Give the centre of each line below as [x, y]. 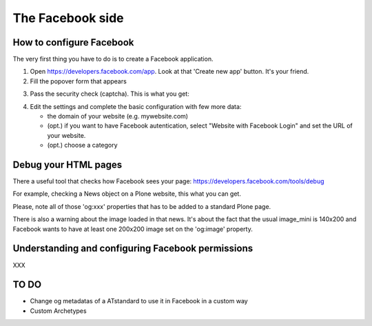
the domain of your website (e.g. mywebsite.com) [118, 116]
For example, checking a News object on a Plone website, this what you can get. [127, 194]
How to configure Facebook [73, 42]
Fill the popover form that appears [78, 81]
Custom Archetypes [58, 311]
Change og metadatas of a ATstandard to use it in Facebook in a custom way [139, 301]
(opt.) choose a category [82, 145]
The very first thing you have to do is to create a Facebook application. [113, 59]
